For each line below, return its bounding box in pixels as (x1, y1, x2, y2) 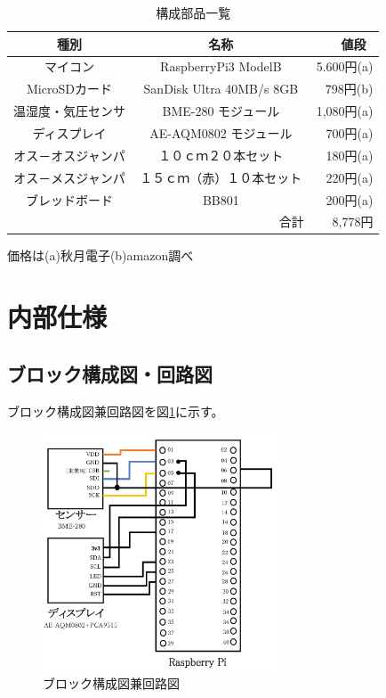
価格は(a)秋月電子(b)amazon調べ (7, 246, 194, 265)
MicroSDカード (27, 79, 112, 98)
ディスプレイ (32, 123, 107, 142)
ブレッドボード (26, 190, 113, 209)
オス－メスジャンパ (13, 168, 125, 186)
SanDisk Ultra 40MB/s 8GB (143, 79, 299, 98)
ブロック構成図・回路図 (7, 359, 213, 387)
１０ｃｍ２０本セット (158, 145, 284, 164)
